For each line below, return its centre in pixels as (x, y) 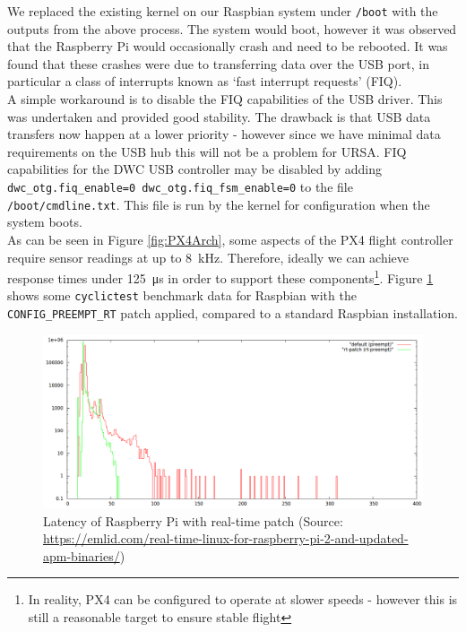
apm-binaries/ (82, 555)
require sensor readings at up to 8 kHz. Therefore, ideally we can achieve (208, 257)
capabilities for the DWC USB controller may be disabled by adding (194, 169)
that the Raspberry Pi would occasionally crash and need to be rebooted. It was (228, 46)
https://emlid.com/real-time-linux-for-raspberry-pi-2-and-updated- (226, 538)
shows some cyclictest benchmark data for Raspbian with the (182, 295)
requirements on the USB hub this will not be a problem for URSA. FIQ (207, 151)
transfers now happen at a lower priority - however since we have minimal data (224, 134)
